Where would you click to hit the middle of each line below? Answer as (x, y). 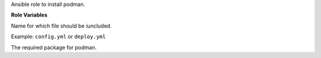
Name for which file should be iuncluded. (62, 26)
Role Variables (29, 15)
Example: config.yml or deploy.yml (59, 37)
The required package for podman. (54, 47)
